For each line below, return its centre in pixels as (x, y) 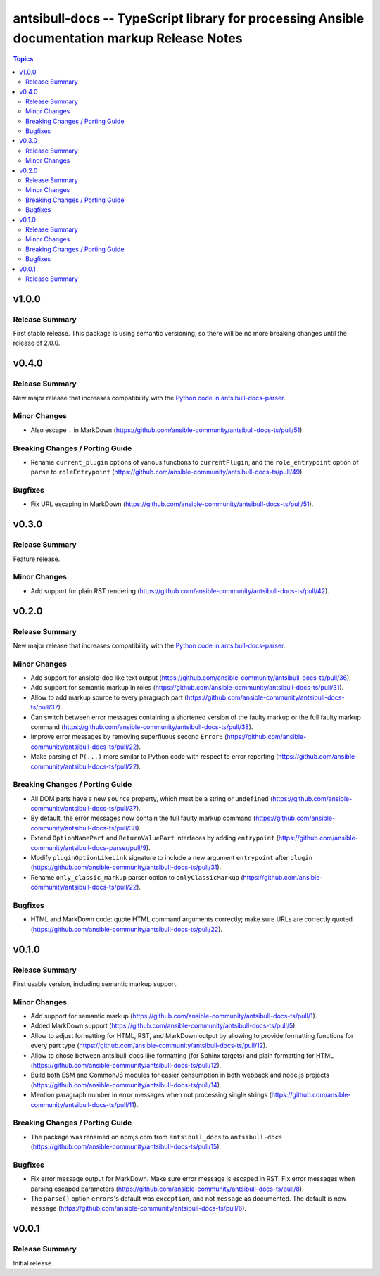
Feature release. (37, 559)
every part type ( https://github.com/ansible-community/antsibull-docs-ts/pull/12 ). (149, 1046)
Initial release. (33, 1263)
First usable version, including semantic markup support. (96, 984)
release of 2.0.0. (37, 343)
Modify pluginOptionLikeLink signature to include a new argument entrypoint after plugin (172, 858)
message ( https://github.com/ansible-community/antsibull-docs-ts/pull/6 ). (138, 1208)
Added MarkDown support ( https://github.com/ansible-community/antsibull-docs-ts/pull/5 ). (164, 1026)
